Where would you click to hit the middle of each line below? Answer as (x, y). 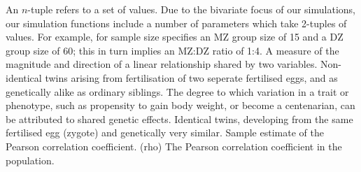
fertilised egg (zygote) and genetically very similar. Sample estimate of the (165, 132)
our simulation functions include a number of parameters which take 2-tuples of (176, 23)
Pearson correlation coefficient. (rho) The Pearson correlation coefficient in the (174, 146)
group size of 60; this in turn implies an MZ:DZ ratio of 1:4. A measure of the (172, 50)
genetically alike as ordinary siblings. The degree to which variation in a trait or (177, 91)
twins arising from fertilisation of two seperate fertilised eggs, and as (191, 77)
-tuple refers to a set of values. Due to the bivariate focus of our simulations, (191, 9)
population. (30, 160)
